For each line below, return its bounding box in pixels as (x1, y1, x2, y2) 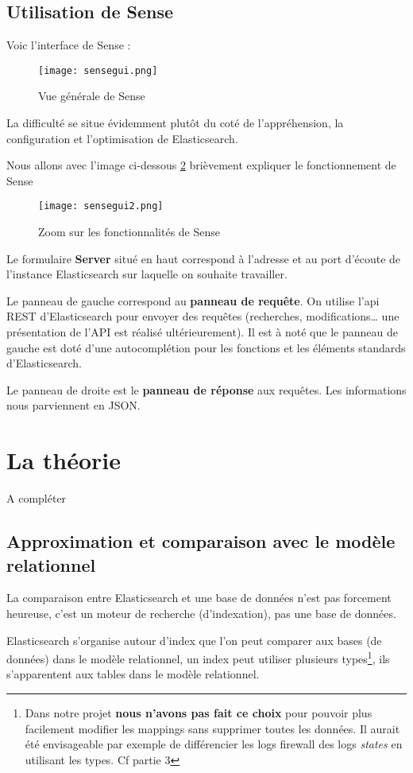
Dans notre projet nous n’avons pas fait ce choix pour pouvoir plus (25, 704, 372, 721)
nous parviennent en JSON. (6, 397, 141, 414)
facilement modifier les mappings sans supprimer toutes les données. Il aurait (25, 720, 400, 736)
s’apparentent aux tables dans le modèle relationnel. (6, 666, 260, 682)
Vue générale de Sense (38, 87, 145, 104)
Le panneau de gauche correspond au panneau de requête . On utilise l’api (6, 292, 380, 309)
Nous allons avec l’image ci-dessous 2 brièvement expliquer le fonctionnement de (6, 157, 396, 173)
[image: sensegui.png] (38, 64, 158, 76)
